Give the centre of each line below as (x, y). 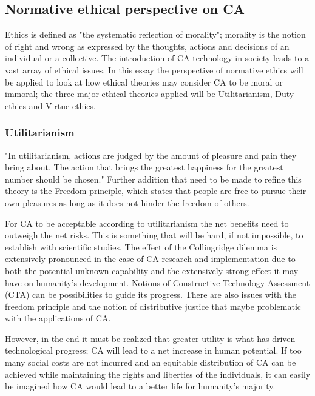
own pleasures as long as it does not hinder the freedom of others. (127, 202)
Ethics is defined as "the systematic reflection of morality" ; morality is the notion (155, 34)
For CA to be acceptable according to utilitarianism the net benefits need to (147, 223)
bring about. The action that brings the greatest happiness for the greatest (144, 167)
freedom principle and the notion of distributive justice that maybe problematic (153, 306)
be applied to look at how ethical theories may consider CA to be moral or (144, 82)
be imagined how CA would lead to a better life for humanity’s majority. (140, 386)
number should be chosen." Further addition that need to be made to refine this (153, 179)
